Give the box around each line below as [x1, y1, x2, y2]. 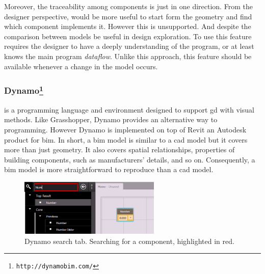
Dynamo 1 [4, 83, 43, 97]
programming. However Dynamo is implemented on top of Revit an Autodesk [4, 124, 247, 135]
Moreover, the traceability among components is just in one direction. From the [4, 1, 253, 11]
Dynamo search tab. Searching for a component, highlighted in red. [24, 235, 234, 246]
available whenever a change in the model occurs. [4, 61, 158, 71]
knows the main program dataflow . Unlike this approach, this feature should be [4, 50, 252, 61]
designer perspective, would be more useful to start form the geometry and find [4, 11, 252, 21]
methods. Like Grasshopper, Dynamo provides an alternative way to [4, 114, 218, 125]
